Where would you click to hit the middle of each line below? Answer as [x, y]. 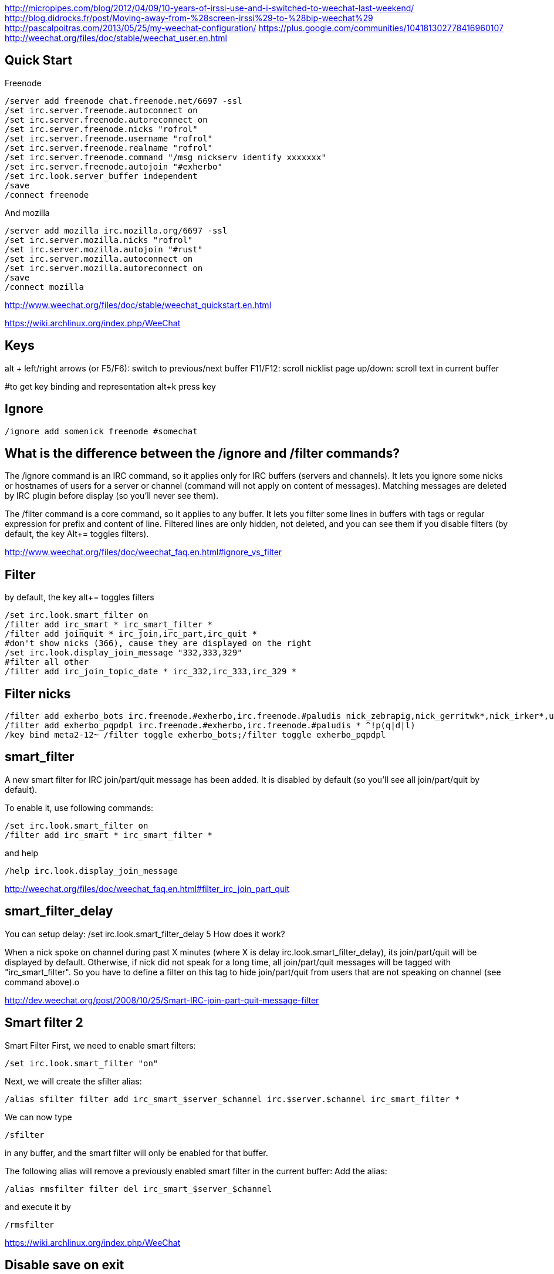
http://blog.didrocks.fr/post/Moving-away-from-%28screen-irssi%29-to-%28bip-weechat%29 [189, 18]
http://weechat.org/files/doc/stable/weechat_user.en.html [116, 38]
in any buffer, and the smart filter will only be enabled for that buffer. [136, 1153]
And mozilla [27, 212]
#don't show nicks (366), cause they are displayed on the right [158, 643]
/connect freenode [47, 195]
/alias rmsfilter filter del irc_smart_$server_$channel [138, 1189]
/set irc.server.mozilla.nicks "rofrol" [99, 240]
